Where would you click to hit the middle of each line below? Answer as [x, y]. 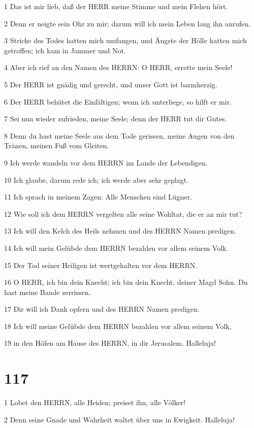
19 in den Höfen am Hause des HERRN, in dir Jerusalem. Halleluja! [110, 343]
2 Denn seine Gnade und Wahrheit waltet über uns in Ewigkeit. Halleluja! [119, 419]
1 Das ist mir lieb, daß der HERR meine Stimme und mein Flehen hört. [116, 6]
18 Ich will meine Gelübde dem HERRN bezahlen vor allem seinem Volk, [118, 326]
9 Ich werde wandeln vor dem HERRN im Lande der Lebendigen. [106, 162]
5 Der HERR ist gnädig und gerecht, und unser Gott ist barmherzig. [111, 84]
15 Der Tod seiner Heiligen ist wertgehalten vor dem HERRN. [101, 265]
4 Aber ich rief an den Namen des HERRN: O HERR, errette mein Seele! [118, 67]
